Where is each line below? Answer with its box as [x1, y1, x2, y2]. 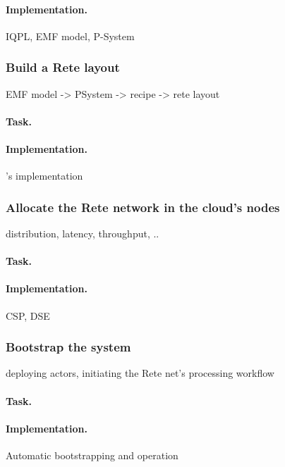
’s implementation [6, 168, 83, 183]
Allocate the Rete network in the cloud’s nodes [6, 198, 280, 216]
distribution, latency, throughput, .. [6, 226, 159, 240]
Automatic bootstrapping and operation [6, 447, 178, 462]
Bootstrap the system [6, 338, 131, 356]
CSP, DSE [6, 308, 50, 323]
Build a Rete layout [6, 58, 120, 76]
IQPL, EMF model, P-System [6, 28, 135, 43]
